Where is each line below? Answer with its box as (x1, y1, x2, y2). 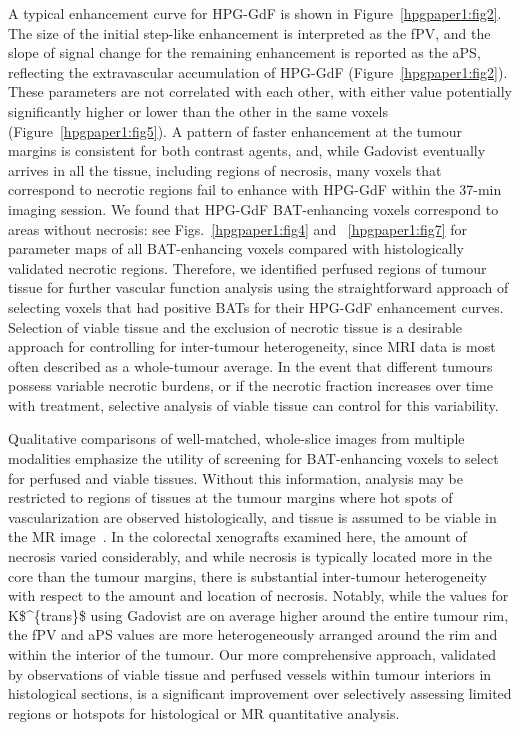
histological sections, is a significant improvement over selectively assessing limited (8, 683, 512, 704)
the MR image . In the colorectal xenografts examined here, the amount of (8, 526, 467, 547)
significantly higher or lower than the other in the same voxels (8, 100, 388, 121)
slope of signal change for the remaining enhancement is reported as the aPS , (8, 42, 481, 63)
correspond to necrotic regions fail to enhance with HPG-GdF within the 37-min (8, 179, 502, 200)
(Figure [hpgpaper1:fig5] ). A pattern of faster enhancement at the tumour (8, 120, 462, 141)
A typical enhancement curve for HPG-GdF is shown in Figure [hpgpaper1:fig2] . (8, 3, 502, 23)
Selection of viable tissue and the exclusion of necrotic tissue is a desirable (8, 316, 463, 337)
